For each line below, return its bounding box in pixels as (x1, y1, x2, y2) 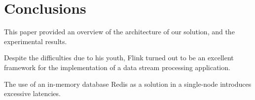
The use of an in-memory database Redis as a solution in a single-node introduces (4, 78, 252, 89)
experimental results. (4, 36, 67, 46)
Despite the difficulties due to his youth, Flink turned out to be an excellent (4, 52, 234, 63)
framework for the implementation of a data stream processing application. (4, 62, 230, 72)
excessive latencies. (4, 88, 61, 99)
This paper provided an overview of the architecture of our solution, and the (4, 26, 235, 37)
